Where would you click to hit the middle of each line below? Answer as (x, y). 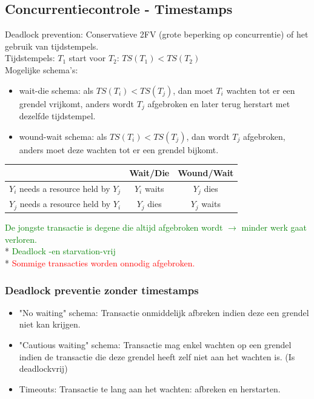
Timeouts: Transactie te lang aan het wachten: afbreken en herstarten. (150, 388)
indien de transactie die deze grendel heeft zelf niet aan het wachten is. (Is (157, 356)
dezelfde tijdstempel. (57, 116)
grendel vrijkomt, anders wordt (77, 103)
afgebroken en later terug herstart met (219, 103)
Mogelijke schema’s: (42, 69)
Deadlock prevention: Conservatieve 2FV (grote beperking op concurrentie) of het (157, 34)
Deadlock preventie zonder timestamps (102, 290)
